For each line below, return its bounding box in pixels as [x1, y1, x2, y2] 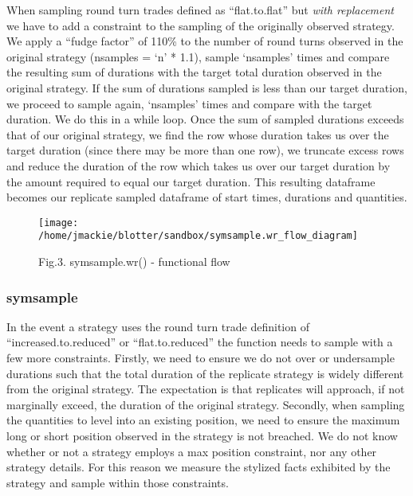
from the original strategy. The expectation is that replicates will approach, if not [6, 381, 405, 397]
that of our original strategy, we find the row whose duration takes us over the [6, 126, 389, 143]
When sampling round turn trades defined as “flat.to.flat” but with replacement [6, 2, 394, 18]
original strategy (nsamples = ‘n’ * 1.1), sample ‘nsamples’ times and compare [6, 48, 390, 64]
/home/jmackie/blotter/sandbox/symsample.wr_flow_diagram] [38, 230, 358, 242]
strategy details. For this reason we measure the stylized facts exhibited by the [6, 459, 391, 475]
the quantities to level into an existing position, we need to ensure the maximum [6, 412, 400, 428]
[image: [38, 217, 79, 228]
